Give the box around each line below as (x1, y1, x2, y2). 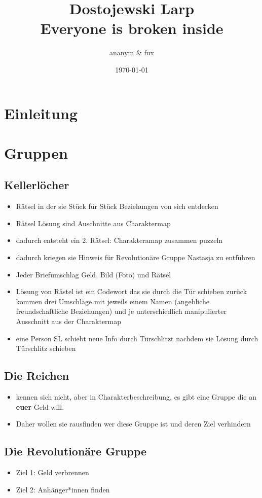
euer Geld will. (16, 401, 64, 412)
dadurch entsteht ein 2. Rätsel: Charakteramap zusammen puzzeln (16, 235, 223, 245)
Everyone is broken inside (40, 18, 223, 39)
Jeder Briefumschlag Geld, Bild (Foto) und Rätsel (16, 269, 171, 279)
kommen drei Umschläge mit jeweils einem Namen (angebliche (16, 296, 210, 306)
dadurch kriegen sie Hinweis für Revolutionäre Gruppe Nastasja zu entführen (16, 252, 255, 263)
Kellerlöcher (4, 177, 69, 193)
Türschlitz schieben (16, 343, 76, 353)
